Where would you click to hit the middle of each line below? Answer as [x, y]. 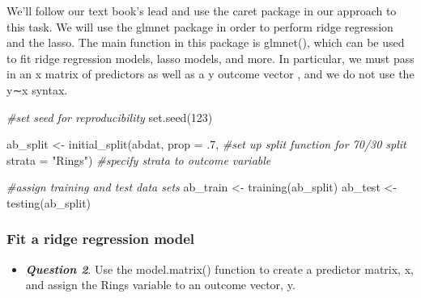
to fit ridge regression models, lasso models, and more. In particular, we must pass [210, 58]
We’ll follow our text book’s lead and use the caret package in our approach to [202, 10]
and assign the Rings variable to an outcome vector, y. [160, 285]
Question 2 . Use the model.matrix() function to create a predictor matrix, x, [219, 269]
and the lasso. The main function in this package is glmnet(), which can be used [206, 42]
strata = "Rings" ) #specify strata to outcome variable [139, 159]
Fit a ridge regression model [101, 239]
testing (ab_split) [49, 202]
